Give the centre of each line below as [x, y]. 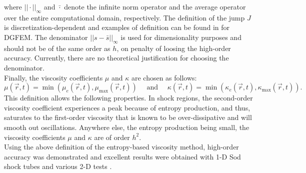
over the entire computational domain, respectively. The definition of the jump [124, 17]
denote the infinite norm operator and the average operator [155, 6]
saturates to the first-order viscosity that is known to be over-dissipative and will [128, 117]
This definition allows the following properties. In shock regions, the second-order [128, 98]
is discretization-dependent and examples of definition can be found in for [117, 27]
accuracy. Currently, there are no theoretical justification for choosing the [116, 58]
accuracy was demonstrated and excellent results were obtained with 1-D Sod [122, 156]
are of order [112, 137]
